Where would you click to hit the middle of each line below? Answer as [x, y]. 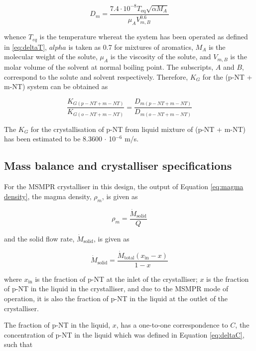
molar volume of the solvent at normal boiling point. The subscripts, [109, 66]
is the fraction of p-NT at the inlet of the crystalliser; [116, 279]
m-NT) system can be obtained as [56, 86]
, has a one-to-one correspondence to [172, 325]
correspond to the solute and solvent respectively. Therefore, [96, 76]
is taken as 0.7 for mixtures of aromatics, [131, 47]
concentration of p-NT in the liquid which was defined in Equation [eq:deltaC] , [124, 334]
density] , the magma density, [48, 196]
